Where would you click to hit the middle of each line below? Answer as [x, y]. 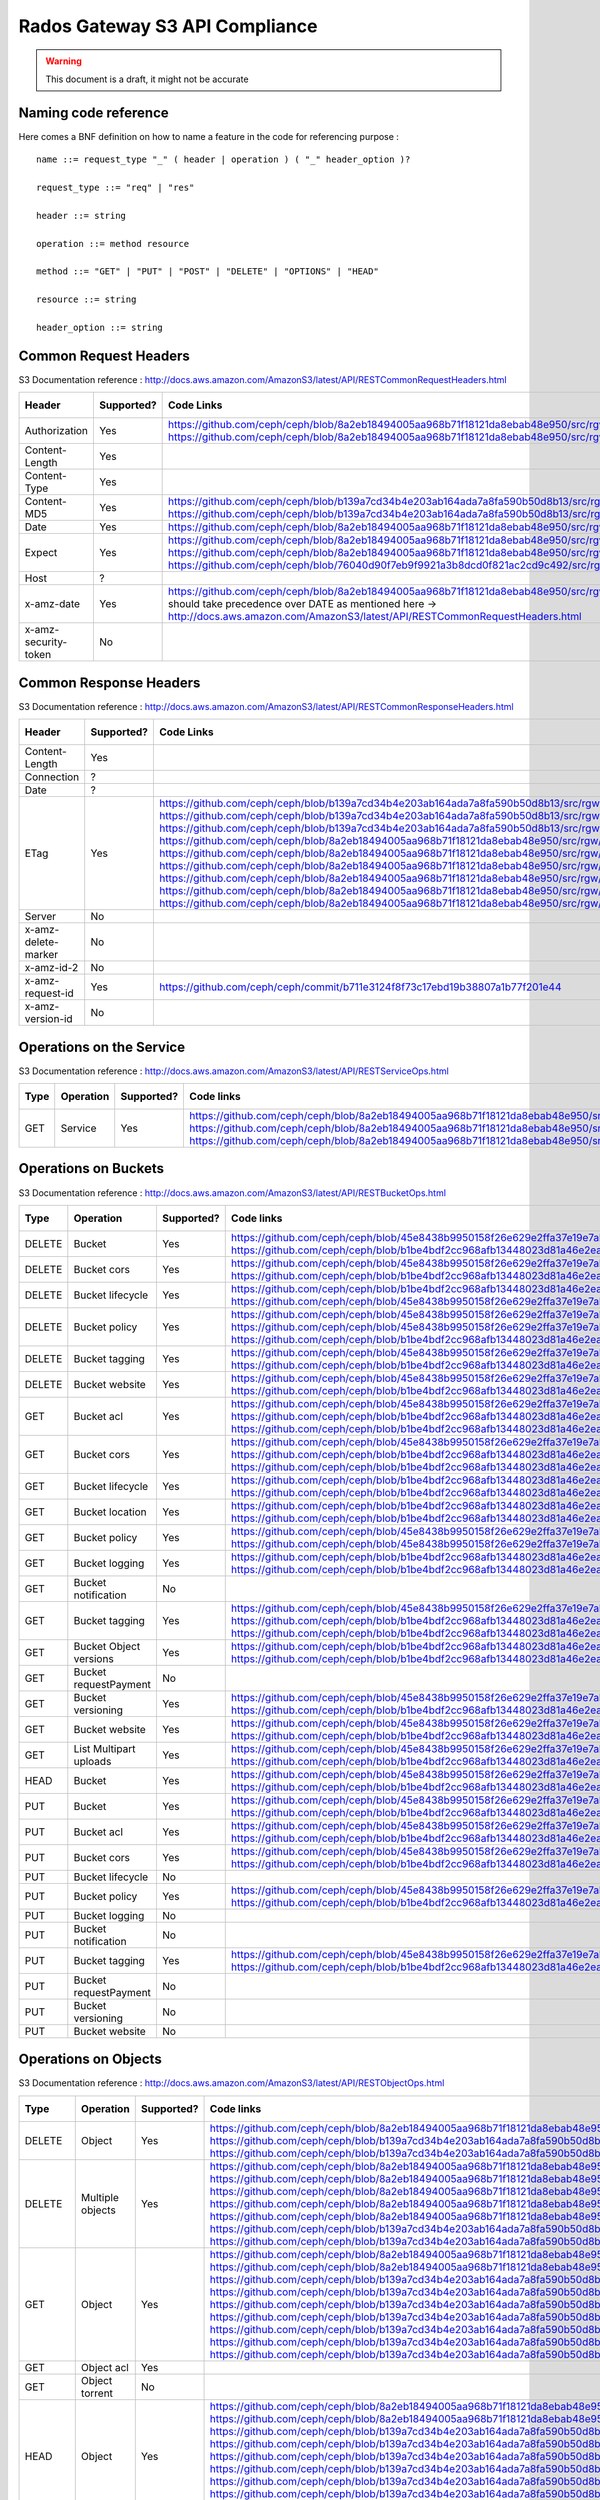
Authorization [56, 431]
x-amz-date [52, 604]
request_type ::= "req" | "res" [115, 188]
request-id [49, 993]
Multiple [99, 2197]
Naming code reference [93, 112]
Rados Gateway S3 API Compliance [168, 26]
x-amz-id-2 [51, 968]
